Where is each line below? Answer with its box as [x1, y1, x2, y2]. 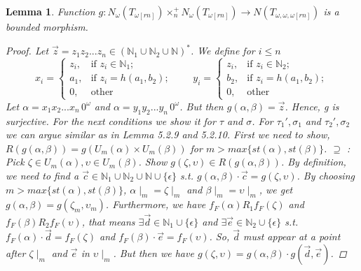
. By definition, [280, 154, 346, 169]
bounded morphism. [6, 20, 88, 34]
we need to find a [6, 168, 79, 182]
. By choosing [297, 168, 355, 182]
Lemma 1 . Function [6, 4, 95, 18]
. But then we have [113, 245, 194, 260]
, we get [259, 182, 293, 196]
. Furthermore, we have [105, 197, 206, 212]
